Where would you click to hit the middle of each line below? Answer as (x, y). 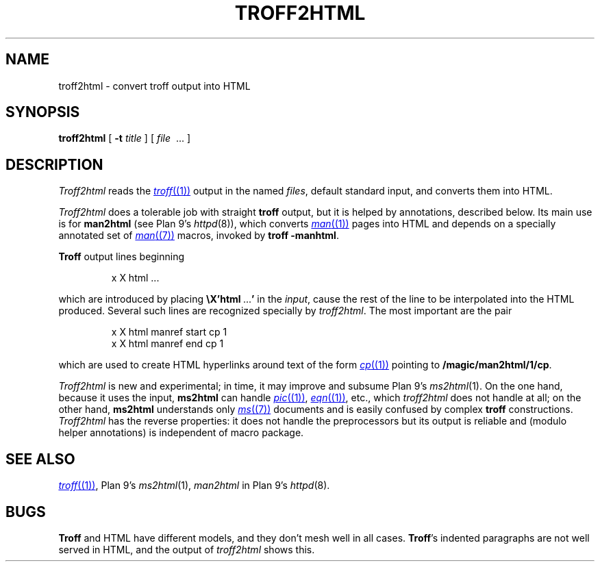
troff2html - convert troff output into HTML (154, 86)
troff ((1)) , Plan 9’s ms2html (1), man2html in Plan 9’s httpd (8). (194, 486)
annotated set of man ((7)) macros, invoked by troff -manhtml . (199, 236)
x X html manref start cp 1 (169, 332)
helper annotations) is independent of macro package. (181, 433)
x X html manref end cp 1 (167, 344)
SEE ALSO (40, 459)
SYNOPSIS (43, 112)
